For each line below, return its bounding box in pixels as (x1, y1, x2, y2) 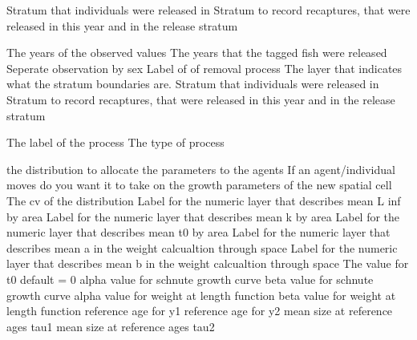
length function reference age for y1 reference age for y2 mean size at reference (6, 302, 393, 319)
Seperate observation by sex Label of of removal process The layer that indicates (6, 59, 403, 76)
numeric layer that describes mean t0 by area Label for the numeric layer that (6, 224, 391, 241)
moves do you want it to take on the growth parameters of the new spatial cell (6, 176, 392, 193)
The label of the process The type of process (6, 134, 225, 151)
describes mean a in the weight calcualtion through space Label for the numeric (6, 239, 398, 256)
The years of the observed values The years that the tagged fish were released (6, 44, 387, 61)
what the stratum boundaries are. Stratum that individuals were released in (6, 75, 379, 92)
